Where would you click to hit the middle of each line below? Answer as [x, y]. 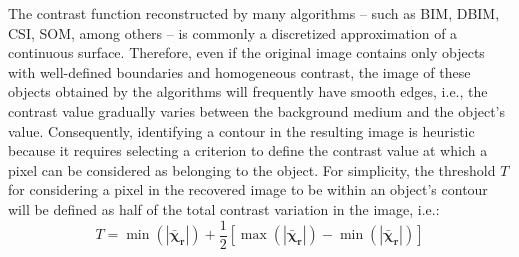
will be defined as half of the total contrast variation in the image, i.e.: [224, 208]
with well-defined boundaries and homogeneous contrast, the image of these [239, 71]
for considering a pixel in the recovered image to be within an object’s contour [248, 189]
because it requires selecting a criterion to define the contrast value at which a [248, 150]
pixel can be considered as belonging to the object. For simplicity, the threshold [252, 169]
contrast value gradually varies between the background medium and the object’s [256, 110]
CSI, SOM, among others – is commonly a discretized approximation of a [233, 32]
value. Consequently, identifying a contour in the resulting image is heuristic [241, 130]
